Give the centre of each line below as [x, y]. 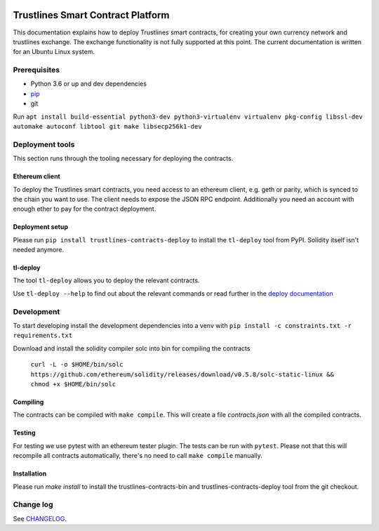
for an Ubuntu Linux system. [54, 52]
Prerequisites [36, 70]
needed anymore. [39, 250]
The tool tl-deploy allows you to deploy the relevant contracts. [106, 280]
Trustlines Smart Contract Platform [91, 15]
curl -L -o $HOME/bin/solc [77, 365]
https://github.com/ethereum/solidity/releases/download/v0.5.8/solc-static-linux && [182, 374]
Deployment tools [44, 144]
